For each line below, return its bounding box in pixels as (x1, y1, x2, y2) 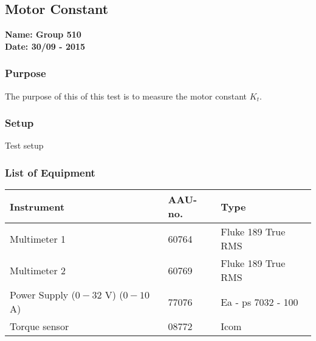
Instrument (10, 199, 65, 214)
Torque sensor (10, 319, 69, 334)
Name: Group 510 (5, 28, 81, 41)
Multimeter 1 (10, 231, 66, 246)
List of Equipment (5, 164, 95, 180)
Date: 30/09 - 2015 (5, 39, 86, 52)
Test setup (5, 139, 44, 152)
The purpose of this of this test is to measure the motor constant (5, 89, 247, 102)
